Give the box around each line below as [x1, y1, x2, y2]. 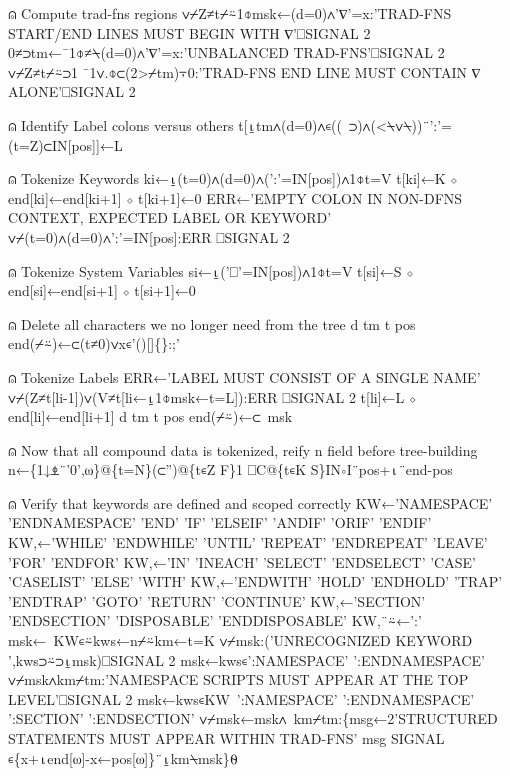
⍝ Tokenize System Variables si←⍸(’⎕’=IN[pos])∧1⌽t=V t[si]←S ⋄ [8, 260, 414, 281]
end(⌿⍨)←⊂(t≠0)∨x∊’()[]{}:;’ [8, 333, 180, 354]
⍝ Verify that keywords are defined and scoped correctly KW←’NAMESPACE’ [8, 492, 493, 513]
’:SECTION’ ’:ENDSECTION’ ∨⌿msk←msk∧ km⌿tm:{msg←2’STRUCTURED [8, 708, 498, 729]
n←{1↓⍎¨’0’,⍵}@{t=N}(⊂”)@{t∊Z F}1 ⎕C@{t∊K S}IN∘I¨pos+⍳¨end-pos [8, 459, 453, 480]
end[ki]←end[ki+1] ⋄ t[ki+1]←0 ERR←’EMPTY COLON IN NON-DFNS [8, 187, 463, 208]
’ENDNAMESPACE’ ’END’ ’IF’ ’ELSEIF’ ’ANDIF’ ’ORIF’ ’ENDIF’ [8, 512, 432, 533]
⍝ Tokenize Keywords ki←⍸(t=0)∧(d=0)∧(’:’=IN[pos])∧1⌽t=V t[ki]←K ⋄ [8, 168, 458, 189]
